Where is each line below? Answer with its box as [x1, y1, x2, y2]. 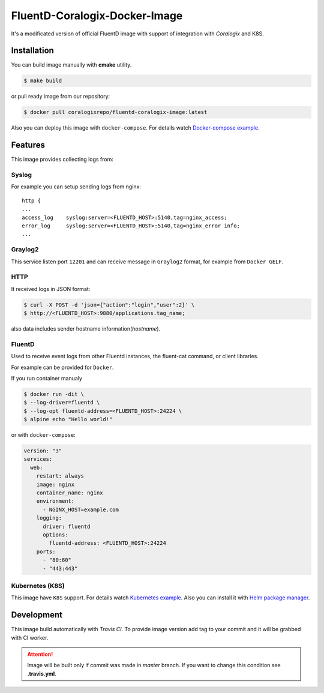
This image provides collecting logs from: [11, 156, 113, 163]
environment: [36, 498, 75, 505]
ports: [36, 548, 56, 555]
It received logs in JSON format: [11, 285, 91, 292]
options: [43, 531, 68, 538]
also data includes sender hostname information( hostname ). [11, 325, 161, 332]
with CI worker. [11, 634, 49, 641]
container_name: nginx [36, 490, 103, 496]
